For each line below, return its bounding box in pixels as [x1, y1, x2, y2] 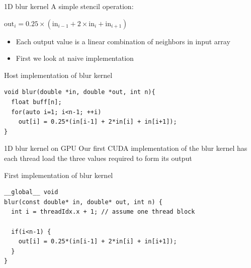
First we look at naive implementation [16, 53, 134, 63]
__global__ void [4, 189, 58, 196]
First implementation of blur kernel [4, 169, 113, 180]
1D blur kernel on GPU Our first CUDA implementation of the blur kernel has [4, 143, 247, 153]
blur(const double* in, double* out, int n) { [4, 198, 162, 206]
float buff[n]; [11, 98, 62, 106]
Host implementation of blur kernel [4, 69, 113, 80]
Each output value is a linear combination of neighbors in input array [16, 36, 230, 46]
